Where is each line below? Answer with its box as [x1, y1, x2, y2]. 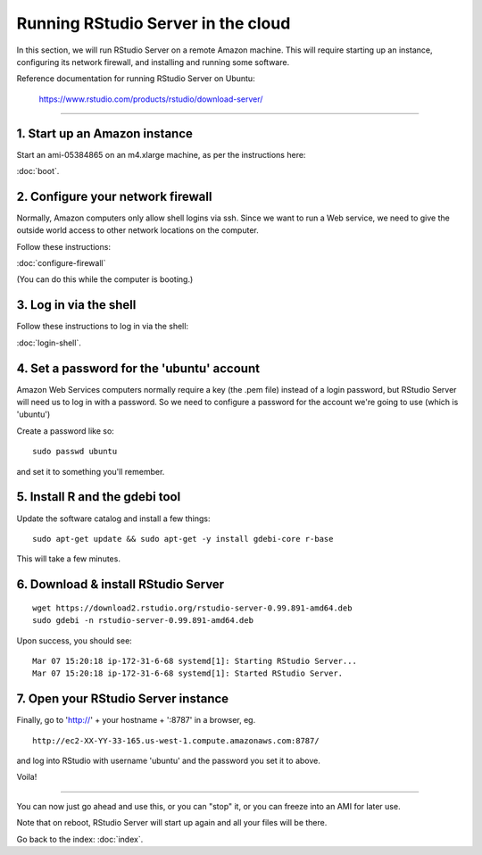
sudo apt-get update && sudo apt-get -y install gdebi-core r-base [32, 534, 334, 544]
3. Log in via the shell [16, 297, 137, 312]
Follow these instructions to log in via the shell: [16, 321, 189, 332]
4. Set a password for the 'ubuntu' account [16, 361, 261, 376]
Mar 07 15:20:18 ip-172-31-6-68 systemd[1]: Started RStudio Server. [32, 668, 344, 678]
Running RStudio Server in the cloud [16, 13, 291, 33]
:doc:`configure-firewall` [16, 258, 106, 269]
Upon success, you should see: [16, 635, 133, 646]
